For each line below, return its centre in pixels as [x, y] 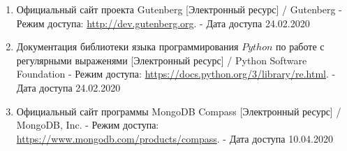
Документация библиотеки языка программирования [127, 46]
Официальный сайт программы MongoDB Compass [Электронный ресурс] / [179, 111]
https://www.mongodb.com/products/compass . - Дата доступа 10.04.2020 [175, 138]
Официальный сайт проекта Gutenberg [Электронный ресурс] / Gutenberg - [179, 9]
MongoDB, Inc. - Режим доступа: [88, 125]
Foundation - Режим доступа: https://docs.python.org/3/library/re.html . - [176, 74]
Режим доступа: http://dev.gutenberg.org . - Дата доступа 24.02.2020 [163, 23]
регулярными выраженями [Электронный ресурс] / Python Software [162, 60]
